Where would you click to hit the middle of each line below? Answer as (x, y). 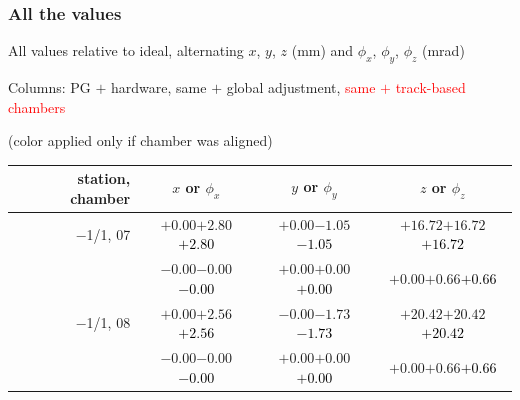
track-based (430, 87)
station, (104, 178)
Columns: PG (49, 87)
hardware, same (159, 87)
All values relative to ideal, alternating (126, 50)
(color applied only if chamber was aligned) (140, 140)
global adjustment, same (301, 87)
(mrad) (443, 50)
